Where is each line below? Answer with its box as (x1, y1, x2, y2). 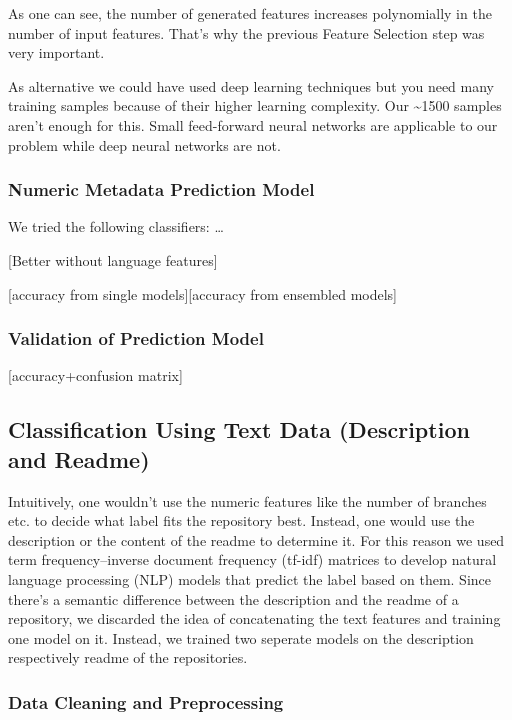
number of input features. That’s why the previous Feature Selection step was (8, 22, 485, 43)
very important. (8, 42, 105, 63)
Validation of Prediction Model (8, 326, 264, 351)
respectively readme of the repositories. (8, 647, 248, 668)
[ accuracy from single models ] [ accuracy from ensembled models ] (8, 283, 397, 304)
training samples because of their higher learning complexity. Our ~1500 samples (8, 95, 502, 116)
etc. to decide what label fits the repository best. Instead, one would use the (8, 510, 475, 531)
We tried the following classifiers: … (8, 216, 224, 237)
